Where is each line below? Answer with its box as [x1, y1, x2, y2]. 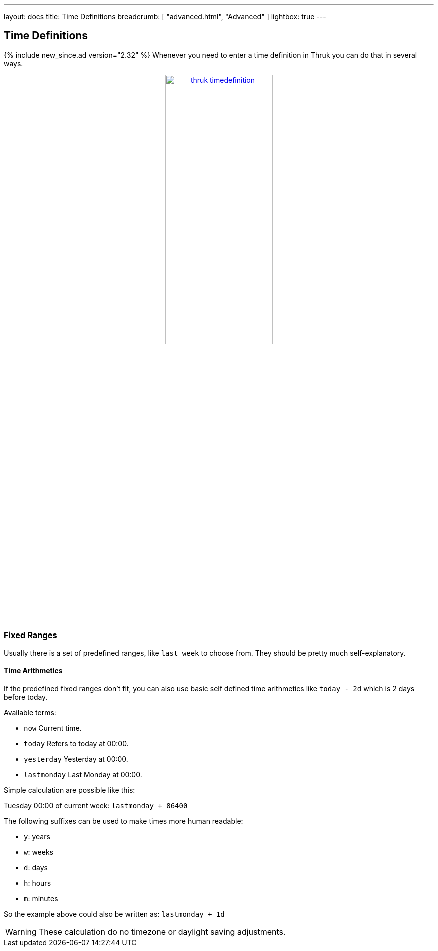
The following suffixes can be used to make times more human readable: [4, 816, 243, 825]
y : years [24, 832, 50, 841]
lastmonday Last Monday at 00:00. [24, 770, 142, 779]
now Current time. [24, 723, 82, 732]
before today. [4, 692, 48, 701]
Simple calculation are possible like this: [4, 785, 135, 794]
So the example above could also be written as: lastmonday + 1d [4, 909, 225, 918]
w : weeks [24, 847, 54, 856]
